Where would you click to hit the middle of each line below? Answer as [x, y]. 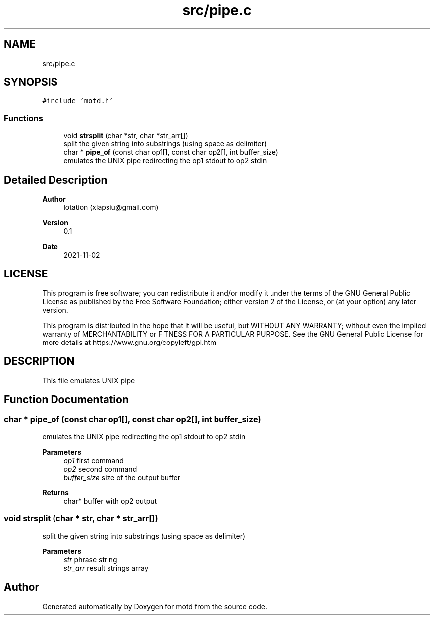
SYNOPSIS [31, 82]
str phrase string [90, 559]
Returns [55, 492]
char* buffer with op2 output [110, 501]
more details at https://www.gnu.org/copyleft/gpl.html [130, 342]
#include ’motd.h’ [78, 101]
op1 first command [94, 460]
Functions [24, 118]
